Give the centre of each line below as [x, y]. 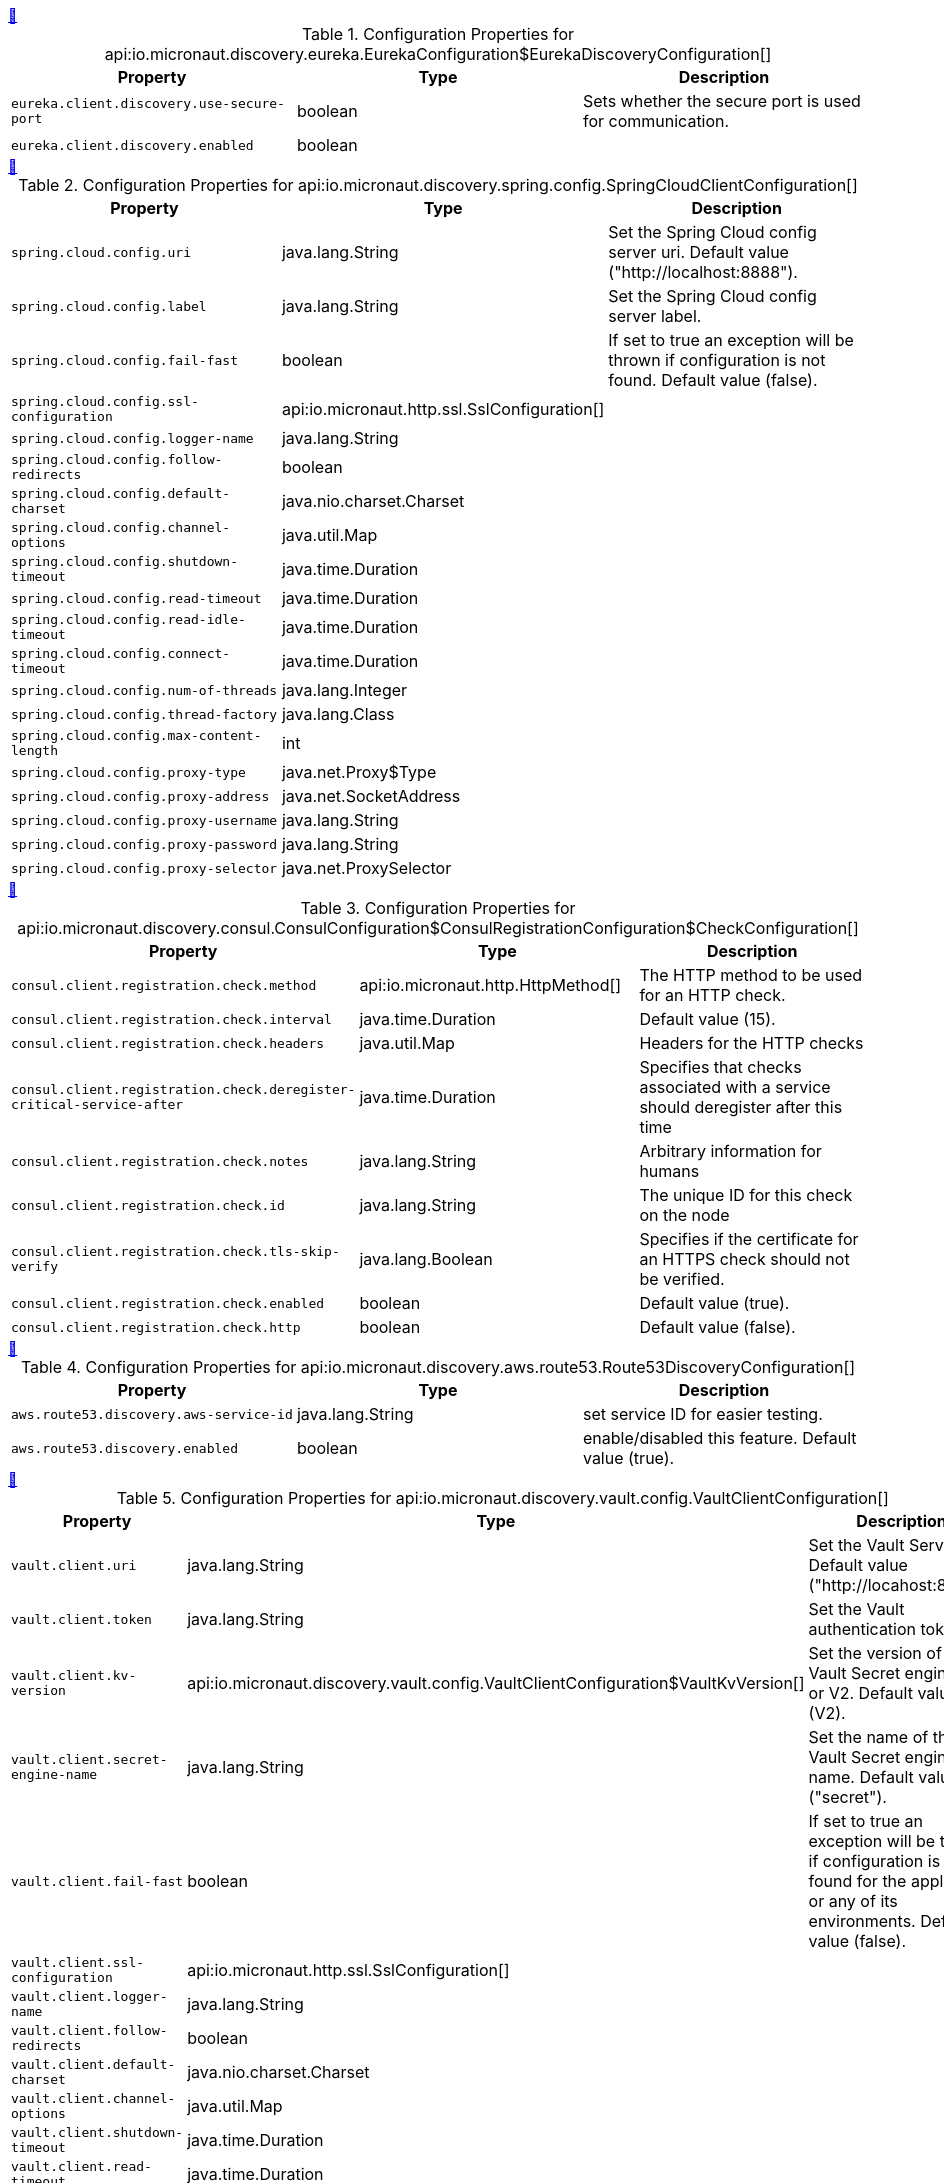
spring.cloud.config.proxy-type [128, 772]
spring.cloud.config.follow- [117, 459]
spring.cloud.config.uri [101, 252]
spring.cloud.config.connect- [121, 653]
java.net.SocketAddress [371, 796]
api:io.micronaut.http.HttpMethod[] [490, 985]
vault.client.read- [81, 2166]
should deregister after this [741, 1107]
